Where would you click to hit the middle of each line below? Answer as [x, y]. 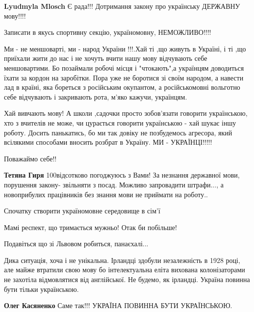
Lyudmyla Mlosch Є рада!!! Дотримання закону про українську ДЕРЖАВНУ [122, 6]
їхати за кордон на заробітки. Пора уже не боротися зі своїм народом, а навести [124, 77]
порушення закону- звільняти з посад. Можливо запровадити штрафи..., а [114, 184]
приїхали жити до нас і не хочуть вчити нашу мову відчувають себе [106, 58]
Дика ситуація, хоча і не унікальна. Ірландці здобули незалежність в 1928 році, [122, 260]
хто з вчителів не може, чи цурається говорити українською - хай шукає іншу [120, 122]
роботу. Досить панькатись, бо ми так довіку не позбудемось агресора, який [118, 132]
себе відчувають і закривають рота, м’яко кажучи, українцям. [96, 96]
